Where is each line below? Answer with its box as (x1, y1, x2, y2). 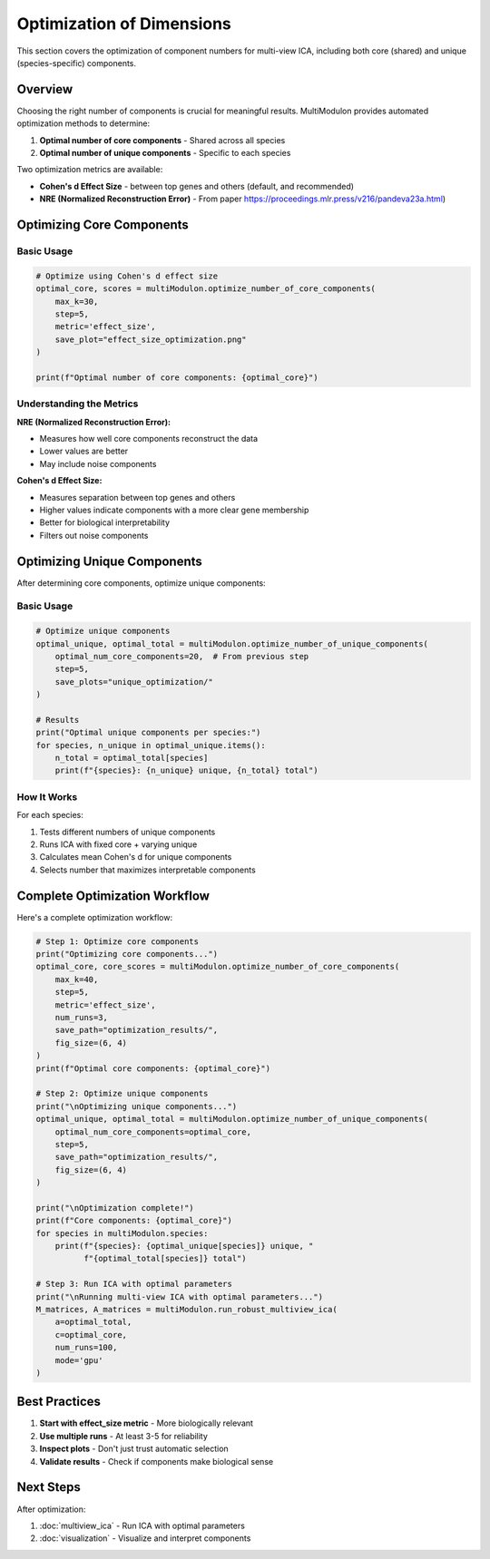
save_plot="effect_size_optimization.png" (54, 334, 247, 345)
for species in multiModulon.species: (35, 1228, 209, 1238)
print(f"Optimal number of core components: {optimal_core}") (35, 372, 318, 383)
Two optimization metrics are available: (16, 164, 163, 175)
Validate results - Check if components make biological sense (39, 1456, 274, 1466)
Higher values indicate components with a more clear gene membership (39, 504, 309, 515)
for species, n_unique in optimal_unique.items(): (35, 740, 267, 750)
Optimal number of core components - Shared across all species (39, 134, 286, 145)
